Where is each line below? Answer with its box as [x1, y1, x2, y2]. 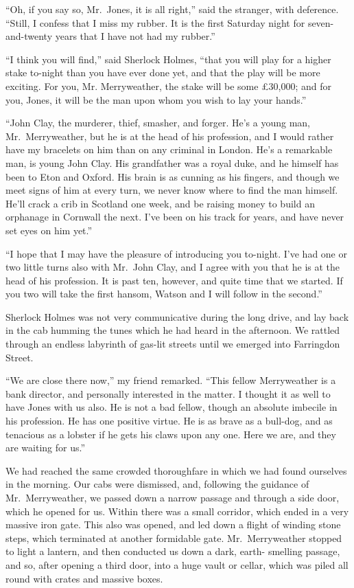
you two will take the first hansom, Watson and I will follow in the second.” [5, 286, 322, 301]
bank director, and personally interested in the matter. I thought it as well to [5, 386, 331, 400]
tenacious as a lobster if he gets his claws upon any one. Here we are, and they [5, 427, 336, 441]
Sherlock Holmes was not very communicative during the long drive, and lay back [5, 309, 349, 324]
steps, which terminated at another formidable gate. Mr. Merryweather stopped [5, 530, 342, 545]
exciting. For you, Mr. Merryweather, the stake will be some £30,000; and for [5, 78, 332, 93]
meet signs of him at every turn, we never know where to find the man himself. [5, 183, 338, 197]
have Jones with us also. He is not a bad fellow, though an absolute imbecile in [5, 400, 338, 414]
